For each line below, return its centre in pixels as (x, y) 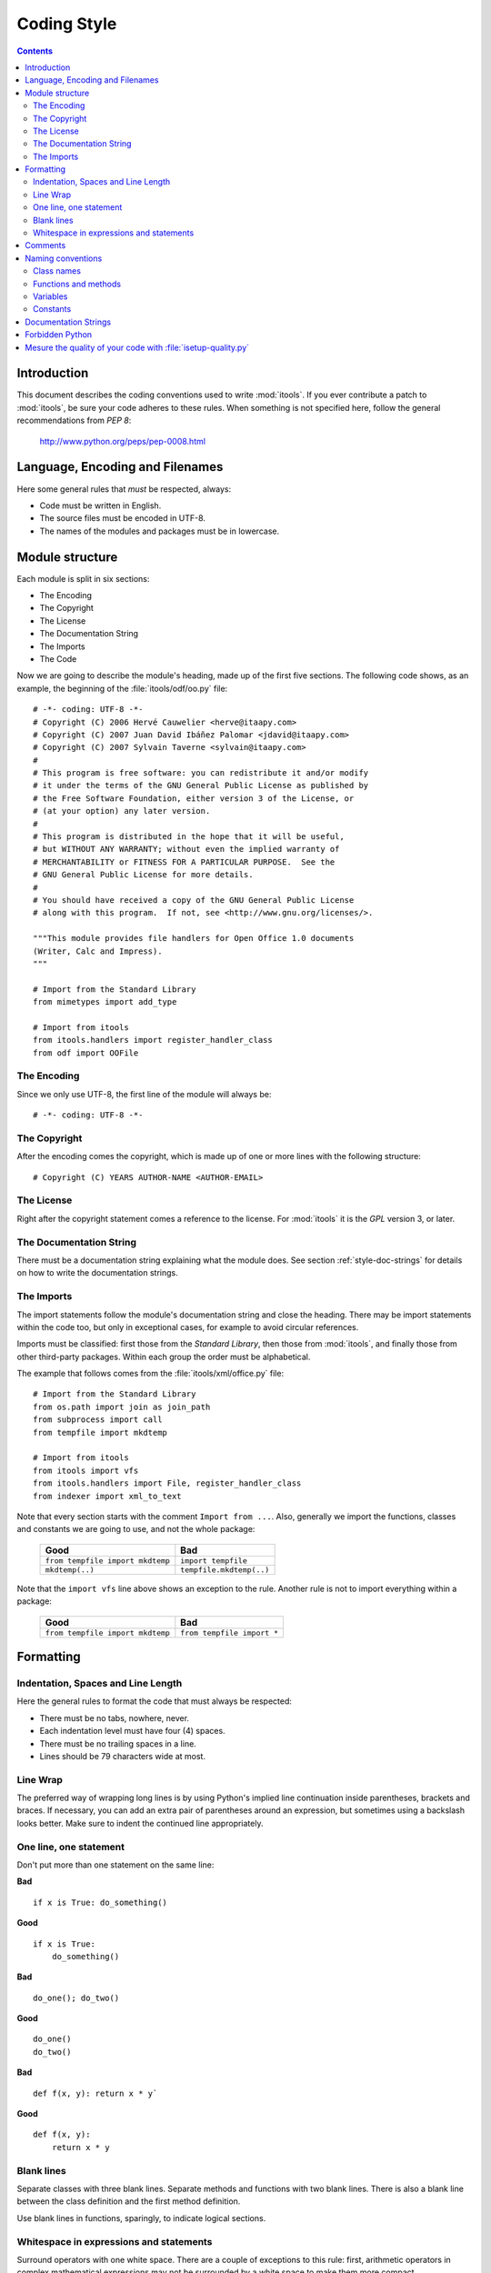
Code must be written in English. (100, 506)
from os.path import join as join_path (122, 1407)
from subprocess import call (98, 1420)
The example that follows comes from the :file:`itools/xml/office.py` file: (150, 1374)
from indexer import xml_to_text (107, 1496)
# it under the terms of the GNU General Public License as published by (201, 786)
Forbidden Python (59, 335)
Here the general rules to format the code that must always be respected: (155, 1701)
